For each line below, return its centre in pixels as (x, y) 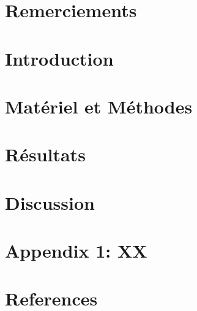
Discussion (50, 202)
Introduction (59, 58)
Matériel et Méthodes (99, 106)
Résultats (45, 154)
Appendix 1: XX (76, 251)
